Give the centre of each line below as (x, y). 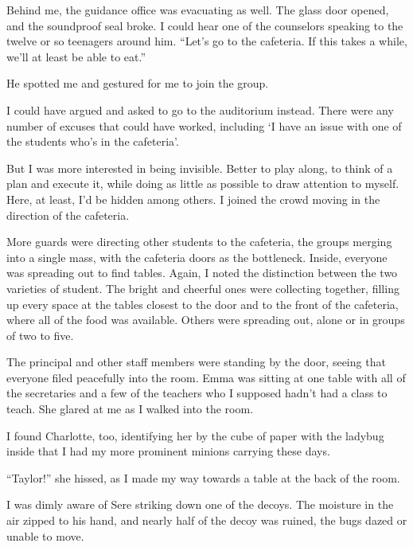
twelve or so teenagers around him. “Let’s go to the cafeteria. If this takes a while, (207, 41)
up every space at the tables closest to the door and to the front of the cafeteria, (203, 304)
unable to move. (45, 535)
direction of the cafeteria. (68, 215)
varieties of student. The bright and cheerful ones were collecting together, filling (203, 288)
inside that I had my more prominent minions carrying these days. (168, 451)
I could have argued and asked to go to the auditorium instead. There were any (200, 109)
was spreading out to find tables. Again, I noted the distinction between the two (202, 273)
